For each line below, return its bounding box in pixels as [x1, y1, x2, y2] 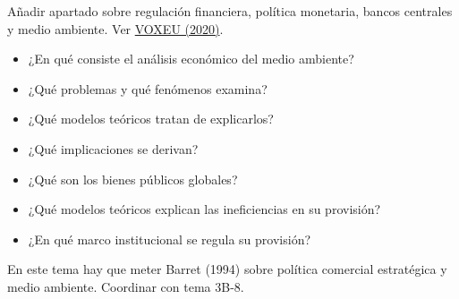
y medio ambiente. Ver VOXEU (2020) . [7, 19, 224, 38]
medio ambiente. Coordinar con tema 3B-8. [7, 277, 244, 295]
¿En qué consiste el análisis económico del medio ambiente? [28, 49, 354, 68]
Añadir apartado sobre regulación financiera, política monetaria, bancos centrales [7, 2, 453, 20]
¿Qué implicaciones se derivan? [28, 139, 199, 158]
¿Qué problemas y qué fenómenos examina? [28, 79, 268, 98]
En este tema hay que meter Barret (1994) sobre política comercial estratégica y [7, 260, 447, 278]
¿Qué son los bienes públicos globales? [28, 169, 238, 188]
